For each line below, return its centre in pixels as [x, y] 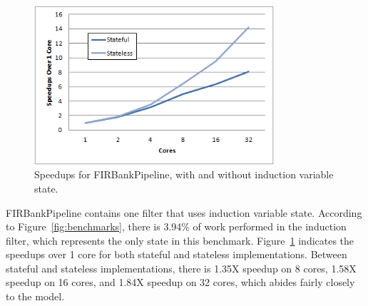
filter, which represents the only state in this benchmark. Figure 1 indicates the [180, 240]
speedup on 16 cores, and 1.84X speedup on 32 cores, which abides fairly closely [180, 282]
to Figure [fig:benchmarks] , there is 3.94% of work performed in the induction [176, 226]
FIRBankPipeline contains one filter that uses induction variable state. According [184, 212]
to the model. [35, 296]
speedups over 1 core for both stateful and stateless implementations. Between [177, 254]
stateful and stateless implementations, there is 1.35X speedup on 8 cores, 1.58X [181, 268]
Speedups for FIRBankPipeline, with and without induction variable [184, 174]
